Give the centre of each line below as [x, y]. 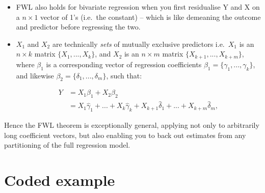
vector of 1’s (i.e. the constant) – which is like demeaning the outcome [151, 17]
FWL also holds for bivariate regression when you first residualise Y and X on [138, 7]
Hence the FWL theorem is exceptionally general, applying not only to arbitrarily [132, 125]
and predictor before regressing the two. [78, 27]
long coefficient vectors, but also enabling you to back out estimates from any [125, 135]
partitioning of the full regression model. [67, 145]
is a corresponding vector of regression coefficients [124, 64]
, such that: [124, 75]
